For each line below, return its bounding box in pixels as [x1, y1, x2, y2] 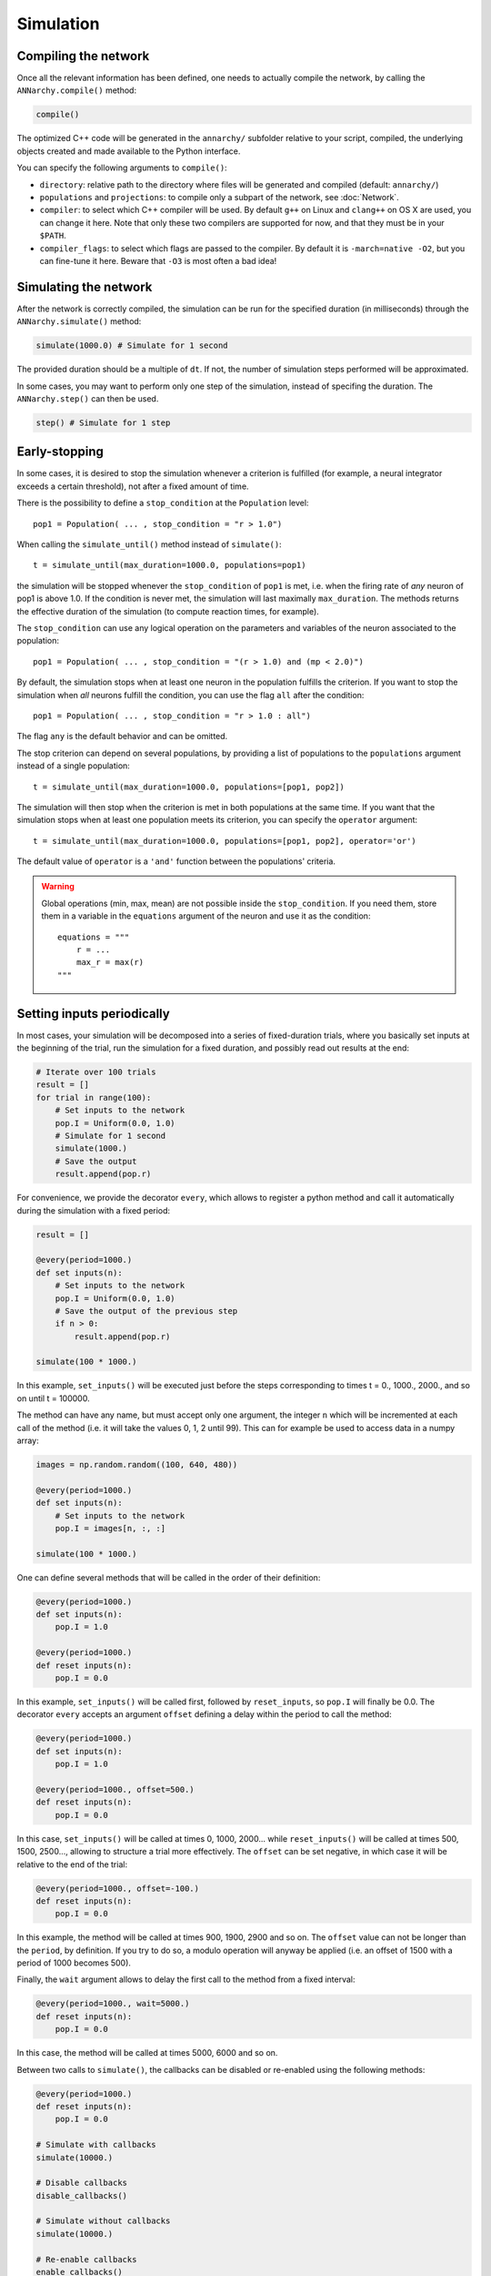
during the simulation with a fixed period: [16, 1204, 171, 1215]
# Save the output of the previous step [55, 1306, 238, 1316]
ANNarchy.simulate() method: [16, 316, 142, 327]
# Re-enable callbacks [35, 2254, 137, 2264]
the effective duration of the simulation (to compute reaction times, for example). [16, 605, 320, 616]
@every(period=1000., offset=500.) [35, 1784, 195, 1794]
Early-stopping [16, 444, 105, 460]
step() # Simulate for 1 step [35, 417, 171, 428]
